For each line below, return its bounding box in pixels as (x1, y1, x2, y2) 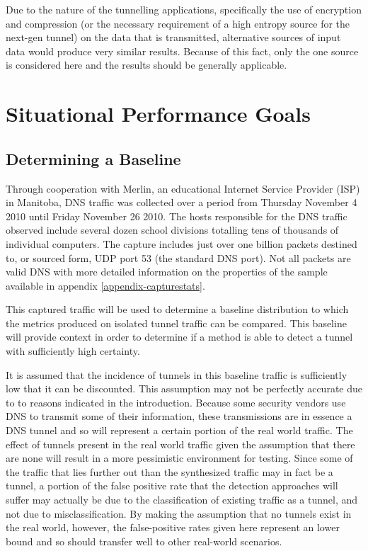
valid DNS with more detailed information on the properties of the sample (6, 264, 328, 279)
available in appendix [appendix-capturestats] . (6, 278, 205, 292)
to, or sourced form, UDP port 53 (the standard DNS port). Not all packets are (6, 250, 351, 265)
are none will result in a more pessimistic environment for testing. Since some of (6, 450, 353, 465)
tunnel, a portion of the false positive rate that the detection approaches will (6, 478, 338, 493)
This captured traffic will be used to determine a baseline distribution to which (6, 302, 349, 317)
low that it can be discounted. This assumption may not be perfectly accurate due (6, 381, 362, 396)
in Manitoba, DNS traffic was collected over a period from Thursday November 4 (6, 195, 357, 210)
